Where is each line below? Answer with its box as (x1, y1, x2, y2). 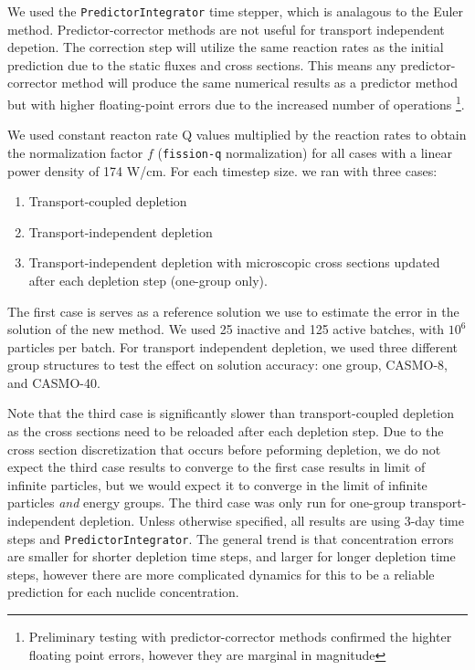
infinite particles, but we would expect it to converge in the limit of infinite (7, 475, 427, 494)
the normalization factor (7, 142, 143, 162)
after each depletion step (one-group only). (28, 270, 268, 289)
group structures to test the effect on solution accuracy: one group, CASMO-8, (7, 355, 448, 374)
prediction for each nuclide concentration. (7, 582, 239, 602)
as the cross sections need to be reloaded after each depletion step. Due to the (7, 422, 444, 441)
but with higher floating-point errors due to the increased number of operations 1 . (7, 92, 465, 113)
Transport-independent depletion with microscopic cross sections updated (28, 253, 440, 272)
